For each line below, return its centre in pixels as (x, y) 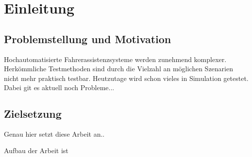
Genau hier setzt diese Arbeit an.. (54, 134)
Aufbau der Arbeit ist (36, 150)
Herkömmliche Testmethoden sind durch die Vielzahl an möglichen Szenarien (118, 69)
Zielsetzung (33, 114)
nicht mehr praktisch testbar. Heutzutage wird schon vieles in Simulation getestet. (126, 78)
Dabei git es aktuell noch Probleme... (59, 87)
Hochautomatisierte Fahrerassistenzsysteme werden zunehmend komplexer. (115, 59)
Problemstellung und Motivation (88, 39)
